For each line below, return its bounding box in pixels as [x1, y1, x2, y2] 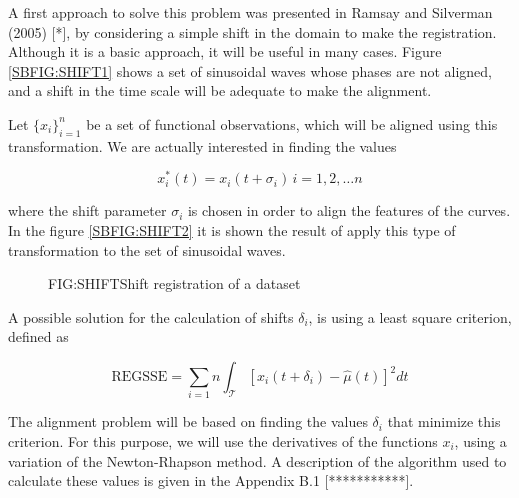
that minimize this [387, 411, 501, 432]
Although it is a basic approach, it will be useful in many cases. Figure [8, 41, 442, 62]
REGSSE [111, 370, 168, 384]
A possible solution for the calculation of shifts [8, 306, 294, 327]
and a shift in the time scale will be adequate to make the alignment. [8, 80, 432, 101]
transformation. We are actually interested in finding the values [8, 135, 397, 156]
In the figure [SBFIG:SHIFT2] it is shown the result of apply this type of [8, 220, 456, 241]
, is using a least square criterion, [308, 306, 512, 327]
